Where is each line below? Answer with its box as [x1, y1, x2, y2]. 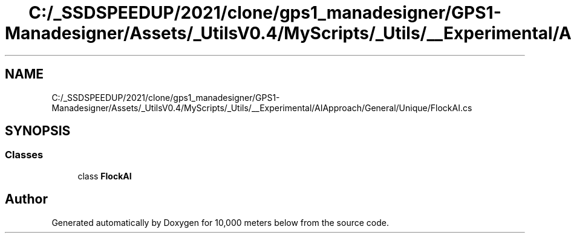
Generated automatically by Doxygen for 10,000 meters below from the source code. [51, 217, 389, 228]
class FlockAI [77, 170, 132, 181]
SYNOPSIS [5, 123, 71, 139]
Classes [5, 149, 44, 161]
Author [5, 191, 48, 207]
